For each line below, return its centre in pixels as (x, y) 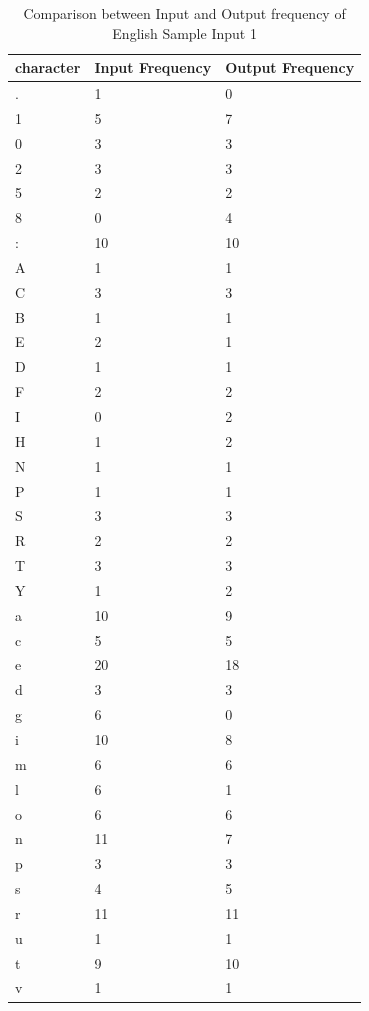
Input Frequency (153, 67)
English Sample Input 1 (184, 32)
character (48, 67)
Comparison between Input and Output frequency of (184, 13)
